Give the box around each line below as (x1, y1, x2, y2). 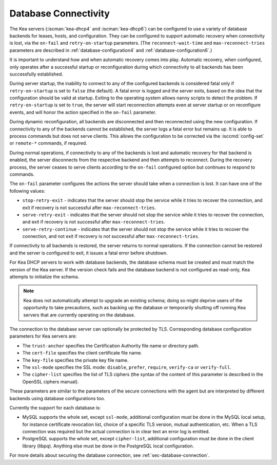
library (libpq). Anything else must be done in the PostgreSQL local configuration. (22, 442, 194, 449)
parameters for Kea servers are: (9, 333, 77, 339)
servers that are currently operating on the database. (23, 311, 135, 318)
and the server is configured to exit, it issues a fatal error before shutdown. (9, 250, 168, 256)
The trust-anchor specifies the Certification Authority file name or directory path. (22, 342, 200, 349)
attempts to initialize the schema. (9, 274, 80, 280)
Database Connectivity (9, 8, 110, 19)
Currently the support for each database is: (9, 404, 101, 411)
